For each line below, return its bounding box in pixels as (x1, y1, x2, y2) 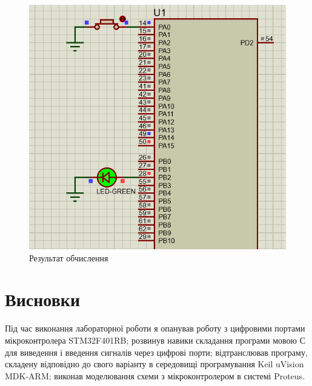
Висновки (5, 287, 81, 312)
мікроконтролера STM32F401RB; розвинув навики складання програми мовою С (5, 333, 306, 346)
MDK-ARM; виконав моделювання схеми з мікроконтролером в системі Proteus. (5, 369, 305, 382)
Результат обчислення (29, 251, 108, 264)
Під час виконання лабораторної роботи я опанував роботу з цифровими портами (5, 322, 305, 335)
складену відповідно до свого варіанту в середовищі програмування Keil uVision (5, 358, 304, 370)
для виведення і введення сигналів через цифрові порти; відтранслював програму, (5, 345, 308, 358)
